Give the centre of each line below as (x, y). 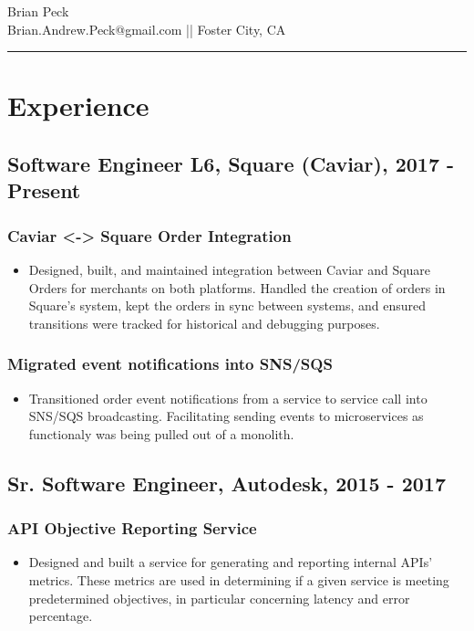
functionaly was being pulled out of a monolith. (161, 433)
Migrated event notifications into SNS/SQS (170, 364)
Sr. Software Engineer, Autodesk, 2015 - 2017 (227, 483)
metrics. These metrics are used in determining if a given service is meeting (239, 579)
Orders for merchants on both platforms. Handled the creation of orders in (237, 287)
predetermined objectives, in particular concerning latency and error (219, 598)
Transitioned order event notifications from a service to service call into (228, 398)
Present (44, 190)
